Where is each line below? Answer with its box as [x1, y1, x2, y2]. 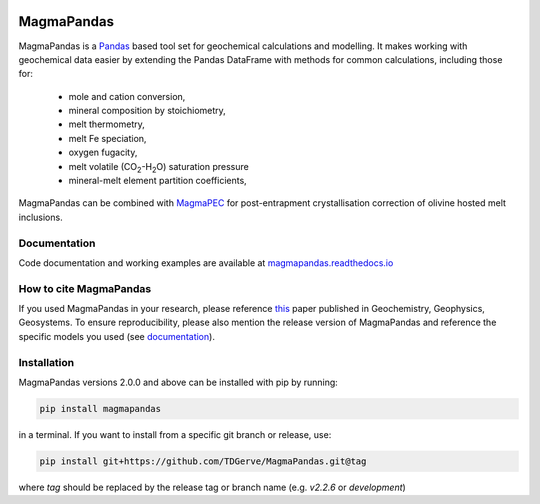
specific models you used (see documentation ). [18, 330, 215, 342]
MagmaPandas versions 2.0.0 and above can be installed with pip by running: [18, 376, 339, 389]
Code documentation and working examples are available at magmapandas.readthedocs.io [18, 256, 394, 269]
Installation [18, 355, 75, 369]
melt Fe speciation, [68, 132, 147, 144]
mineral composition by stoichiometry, [68, 105, 227, 117]
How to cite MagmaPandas [18, 281, 152, 295]
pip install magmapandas [39, 403, 162, 414]
